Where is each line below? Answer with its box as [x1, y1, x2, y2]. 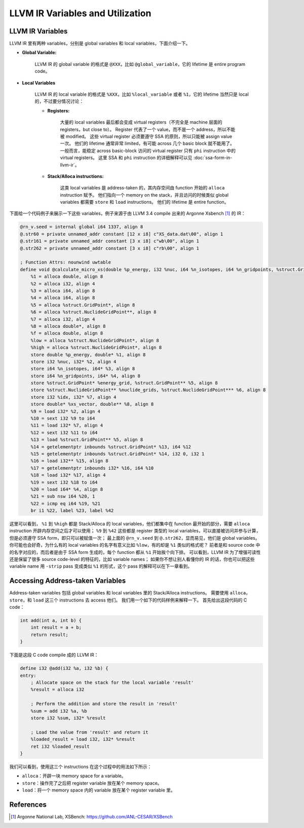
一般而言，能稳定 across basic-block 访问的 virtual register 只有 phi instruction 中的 [60, 147, 236, 154]
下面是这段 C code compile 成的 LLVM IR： [9, 652, 99, 658]
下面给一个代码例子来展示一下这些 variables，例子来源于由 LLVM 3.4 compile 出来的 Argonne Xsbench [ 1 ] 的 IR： [9, 210, 246, 216]
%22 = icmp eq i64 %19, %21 [30, 501, 101, 506]
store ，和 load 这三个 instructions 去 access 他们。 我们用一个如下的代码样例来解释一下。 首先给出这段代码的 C [9, 597, 247, 603]
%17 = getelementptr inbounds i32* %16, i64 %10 [30, 465, 154, 471]
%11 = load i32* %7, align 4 [30, 423, 103, 428]
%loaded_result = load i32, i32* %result [30, 736, 135, 742]
